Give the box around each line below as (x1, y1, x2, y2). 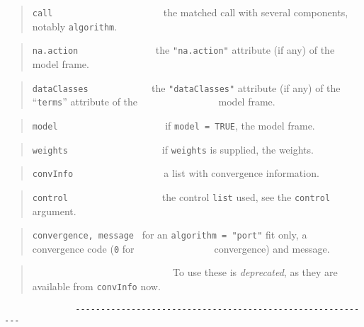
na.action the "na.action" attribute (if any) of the (32, 42, 335, 57)
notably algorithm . (32, 18, 118, 33)
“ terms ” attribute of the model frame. (32, 94, 275, 109)
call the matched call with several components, (32, 5, 348, 19)
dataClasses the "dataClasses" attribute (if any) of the (32, 80, 341, 95)
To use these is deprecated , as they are (173, 265, 338, 280)
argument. (32, 203, 76, 218)
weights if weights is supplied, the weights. (32, 142, 314, 156)
